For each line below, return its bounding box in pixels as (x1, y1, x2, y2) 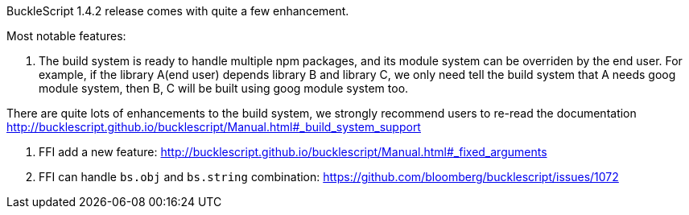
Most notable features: (6, 29, 126, 43)
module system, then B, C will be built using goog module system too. (39, 81, 409, 95)
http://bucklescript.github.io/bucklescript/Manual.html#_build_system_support (6, 120, 421, 134)
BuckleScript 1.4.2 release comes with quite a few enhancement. (6, 4, 349, 18)
